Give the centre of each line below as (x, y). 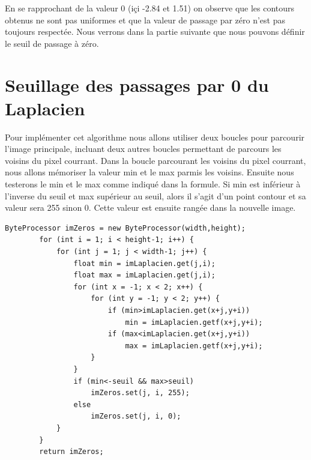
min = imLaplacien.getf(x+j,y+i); (194, 322)
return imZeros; (71, 452)
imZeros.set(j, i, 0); (136, 416)
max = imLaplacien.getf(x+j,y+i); (194, 346)
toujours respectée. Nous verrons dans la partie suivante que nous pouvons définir (155, 32)
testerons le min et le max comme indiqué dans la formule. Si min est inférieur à (153, 184)
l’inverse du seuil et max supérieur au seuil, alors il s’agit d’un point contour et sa (155, 195)
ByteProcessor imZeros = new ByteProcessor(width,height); (125, 228)
